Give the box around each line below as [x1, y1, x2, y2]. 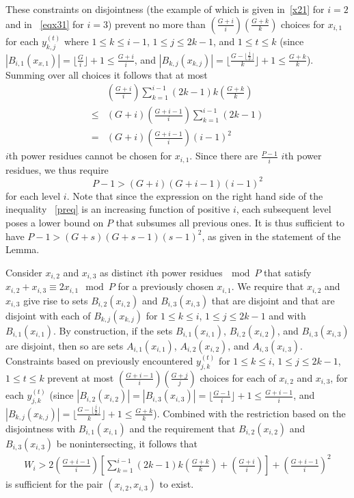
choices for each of [200, 370, 276, 384]
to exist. [159, 477, 194, 491]
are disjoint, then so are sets [5, 338, 124, 352]
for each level [5, 188, 61, 202]
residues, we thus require [5, 162, 109, 176]
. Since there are [189, 148, 258, 163]
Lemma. [5, 242, 40, 257]
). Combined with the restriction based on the [153, 406, 346, 420]
